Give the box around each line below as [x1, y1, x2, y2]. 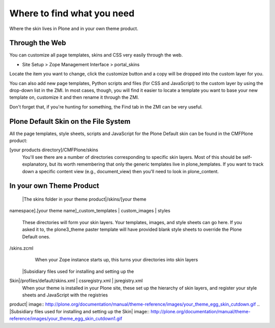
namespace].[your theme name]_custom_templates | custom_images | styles [9, 208, 171, 214]
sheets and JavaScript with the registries [22, 292, 108, 298]
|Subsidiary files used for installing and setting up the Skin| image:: [9, 308, 150, 314]
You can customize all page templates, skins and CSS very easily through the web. [9, 52, 183, 58]
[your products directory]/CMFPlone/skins [9, 147, 99, 153]
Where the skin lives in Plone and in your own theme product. [9, 25, 139, 32]
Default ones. [22, 233, 50, 239]
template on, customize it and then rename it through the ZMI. [9, 94, 140, 100]
